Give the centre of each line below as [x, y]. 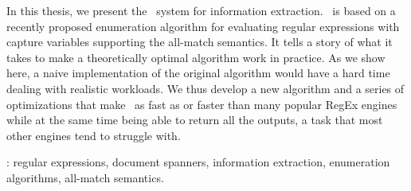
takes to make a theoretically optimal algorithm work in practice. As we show [196, 57]
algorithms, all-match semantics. [85, 177]
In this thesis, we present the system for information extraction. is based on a [201, 10]
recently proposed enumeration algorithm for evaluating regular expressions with [203, 26]
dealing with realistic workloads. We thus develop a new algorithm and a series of [205, 88]
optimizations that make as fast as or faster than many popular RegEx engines [202, 104]
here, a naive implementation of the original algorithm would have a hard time [198, 73]
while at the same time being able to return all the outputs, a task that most [195, 120]
